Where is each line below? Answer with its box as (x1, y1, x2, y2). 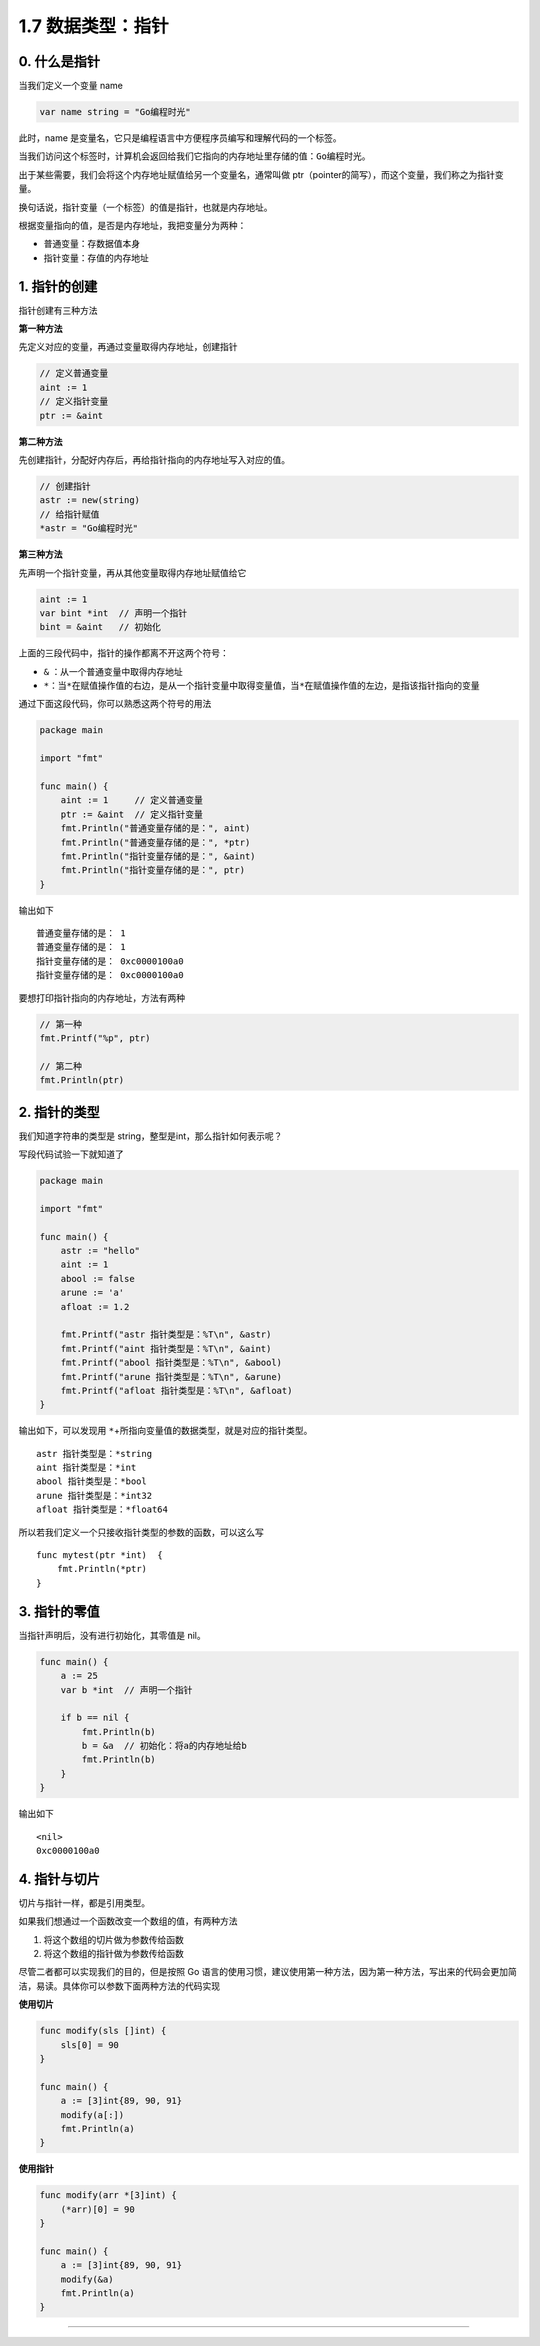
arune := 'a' (60, 1287, 125, 1299)
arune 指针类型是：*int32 (36, 1490, 153, 1501)
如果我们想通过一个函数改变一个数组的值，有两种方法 (18, 1915, 238, 1927)
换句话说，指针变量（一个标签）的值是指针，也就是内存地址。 (18, 201, 273, 213)
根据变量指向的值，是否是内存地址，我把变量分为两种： (18, 219, 247, 231)
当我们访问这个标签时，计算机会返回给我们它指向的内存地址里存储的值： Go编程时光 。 (18, 150, 371, 162)
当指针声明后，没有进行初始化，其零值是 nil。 (18, 1629, 206, 1641)
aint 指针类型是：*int (36, 1462, 137, 1474)
